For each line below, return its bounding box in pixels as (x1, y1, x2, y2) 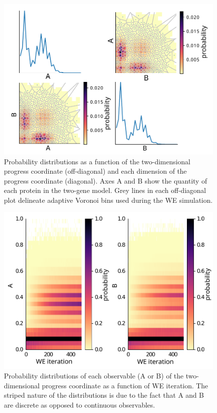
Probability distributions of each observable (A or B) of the (4, 371, 184, 381)
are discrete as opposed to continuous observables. (4, 400, 155, 410)
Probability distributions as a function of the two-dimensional (4, 156, 190, 166)
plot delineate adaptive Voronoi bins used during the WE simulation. (4, 195, 213, 205)
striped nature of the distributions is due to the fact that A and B (4, 390, 204, 400)
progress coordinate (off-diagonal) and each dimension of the (4, 166, 187, 176)
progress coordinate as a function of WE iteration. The (42, 380, 208, 390)
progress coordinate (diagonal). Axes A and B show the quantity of (4, 175, 207, 186)
